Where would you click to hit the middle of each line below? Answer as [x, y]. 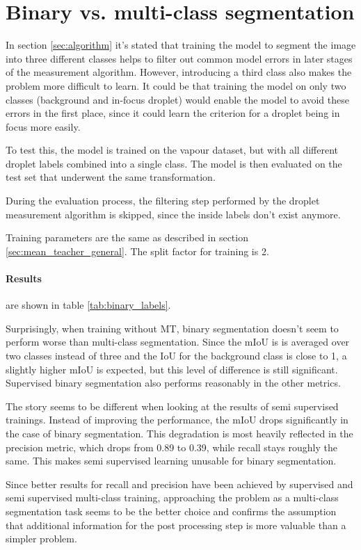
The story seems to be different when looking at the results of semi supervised [172, 406]
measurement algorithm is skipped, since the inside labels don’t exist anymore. [173, 214]
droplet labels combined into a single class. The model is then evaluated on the [174, 163]
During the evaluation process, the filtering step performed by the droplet [163, 201]
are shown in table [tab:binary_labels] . [88, 305]
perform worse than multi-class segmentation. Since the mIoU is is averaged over [178, 342]
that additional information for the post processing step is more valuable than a [176, 525]
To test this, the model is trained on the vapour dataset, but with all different [172, 150]
